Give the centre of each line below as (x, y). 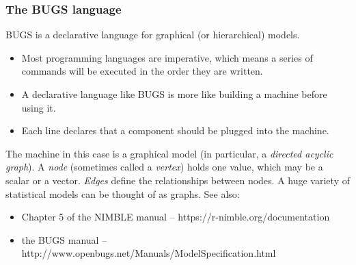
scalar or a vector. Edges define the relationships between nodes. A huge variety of (178, 180)
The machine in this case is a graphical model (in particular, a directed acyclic (169, 153)
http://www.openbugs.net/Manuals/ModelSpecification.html (149, 253)
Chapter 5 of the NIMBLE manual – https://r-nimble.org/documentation (176, 217)
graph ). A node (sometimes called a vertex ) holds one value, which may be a (164, 167)
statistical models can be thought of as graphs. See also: (123, 193)
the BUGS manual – (64, 239)
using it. (39, 107)
